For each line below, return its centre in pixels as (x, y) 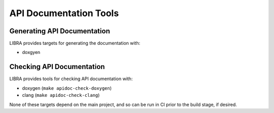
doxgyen (31, 52)
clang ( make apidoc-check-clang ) (61, 95)
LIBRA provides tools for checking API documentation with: (71, 79)
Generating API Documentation (60, 31)
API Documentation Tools (64, 13)
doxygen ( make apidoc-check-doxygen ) (67, 88)
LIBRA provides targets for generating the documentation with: (75, 43)
